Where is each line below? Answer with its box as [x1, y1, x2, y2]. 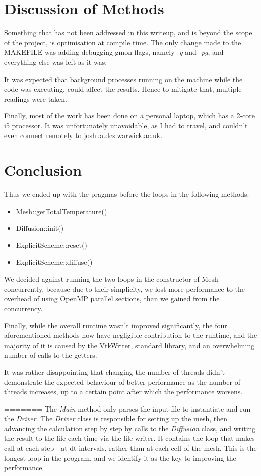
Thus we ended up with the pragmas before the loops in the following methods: [4, 189, 249, 199]
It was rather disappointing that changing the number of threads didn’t [4, 366, 225, 377]
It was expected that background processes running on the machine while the [4, 74, 243, 84]
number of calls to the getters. [4, 350, 97, 360]
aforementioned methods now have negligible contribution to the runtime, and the [4, 330, 257, 341]
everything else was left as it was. [4, 56, 107, 67]
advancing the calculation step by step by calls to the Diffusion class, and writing [4, 423, 256, 433]
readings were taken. [4, 93, 67, 104]
